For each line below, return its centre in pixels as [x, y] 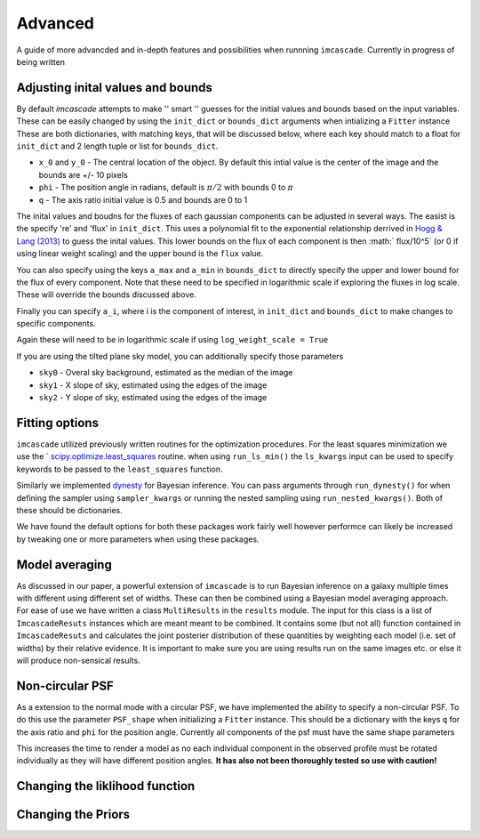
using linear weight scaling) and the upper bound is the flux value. [140, 254]
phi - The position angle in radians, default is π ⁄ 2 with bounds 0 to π [166, 188]
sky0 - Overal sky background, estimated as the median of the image [166, 373]
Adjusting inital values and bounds [115, 88]
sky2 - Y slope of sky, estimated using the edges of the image [153, 398]
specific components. [56, 324]
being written [41, 61]
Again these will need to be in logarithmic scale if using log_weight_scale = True [172, 340]
